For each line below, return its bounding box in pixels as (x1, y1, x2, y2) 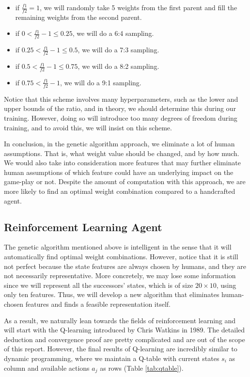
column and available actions (4, 362, 90, 373)
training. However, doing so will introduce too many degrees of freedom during (4, 112, 237, 123)
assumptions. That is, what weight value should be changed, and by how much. (4, 148, 239, 158)
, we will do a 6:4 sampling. (72, 28, 154, 38)
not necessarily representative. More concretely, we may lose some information (4, 270, 236, 281)
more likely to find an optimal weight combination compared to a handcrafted (4, 186, 235, 196)
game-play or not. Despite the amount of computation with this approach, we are (4, 176, 246, 187)
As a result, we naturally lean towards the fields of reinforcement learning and (4, 315, 236, 325)
